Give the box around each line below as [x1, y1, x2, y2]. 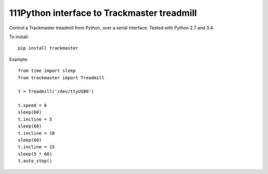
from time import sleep [18, 68, 76, 74]
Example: [9, 56, 28, 62]
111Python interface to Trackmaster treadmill [9, 7, 197, 18]
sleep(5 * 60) [18, 151, 52, 157]
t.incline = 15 [18, 144, 55, 150]
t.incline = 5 [18, 116, 52, 122]
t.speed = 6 [18, 103, 47, 109]
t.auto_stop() [18, 158, 52, 164]
